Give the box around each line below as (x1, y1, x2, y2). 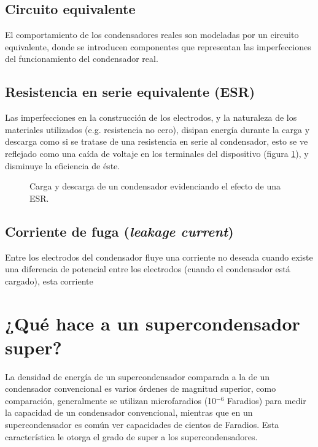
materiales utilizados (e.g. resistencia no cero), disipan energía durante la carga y (5, 123, 310, 136)
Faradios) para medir (227, 394, 306, 407)
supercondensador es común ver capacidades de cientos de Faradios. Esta (5, 418, 279, 431)
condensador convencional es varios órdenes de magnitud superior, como (5, 382, 276, 395)
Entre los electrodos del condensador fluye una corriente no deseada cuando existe (5, 250, 313, 263)
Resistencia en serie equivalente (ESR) (5, 82, 255, 101)
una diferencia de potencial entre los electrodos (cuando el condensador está (5, 262, 290, 275)
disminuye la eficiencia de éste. (5, 159, 120, 172)
